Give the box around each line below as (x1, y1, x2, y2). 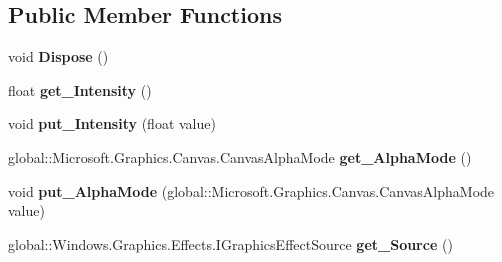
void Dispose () (8, 46, 109, 67)
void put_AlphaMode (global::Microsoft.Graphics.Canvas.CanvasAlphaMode (8, 180, 495, 201)
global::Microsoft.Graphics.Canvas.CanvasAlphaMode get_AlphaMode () (8, 146, 472, 167)
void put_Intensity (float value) (8, 113, 216, 134)
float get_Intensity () (8, 79, 152, 100)
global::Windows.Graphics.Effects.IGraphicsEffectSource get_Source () (8, 233, 453, 254)
